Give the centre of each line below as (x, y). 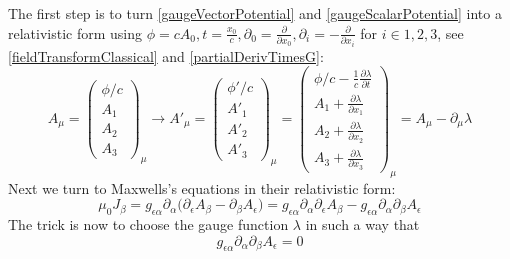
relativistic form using (75, 32)
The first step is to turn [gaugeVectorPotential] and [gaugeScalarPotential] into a (255, 13)
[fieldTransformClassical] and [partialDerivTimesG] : (166, 55)
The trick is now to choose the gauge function (148, 224)
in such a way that (362, 224)
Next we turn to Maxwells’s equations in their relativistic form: (202, 187)
